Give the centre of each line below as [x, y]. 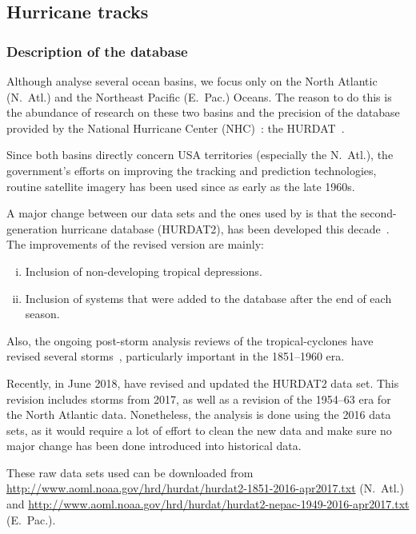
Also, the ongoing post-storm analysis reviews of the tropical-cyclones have [190, 340]
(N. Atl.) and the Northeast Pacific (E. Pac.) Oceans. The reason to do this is [199, 96]
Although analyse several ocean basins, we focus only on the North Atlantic [192, 81]
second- [378, 213]
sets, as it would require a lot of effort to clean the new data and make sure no [199, 430]
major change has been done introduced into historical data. [154, 446]
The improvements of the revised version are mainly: [135, 244]
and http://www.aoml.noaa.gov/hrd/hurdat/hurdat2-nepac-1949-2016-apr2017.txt [208, 504]
